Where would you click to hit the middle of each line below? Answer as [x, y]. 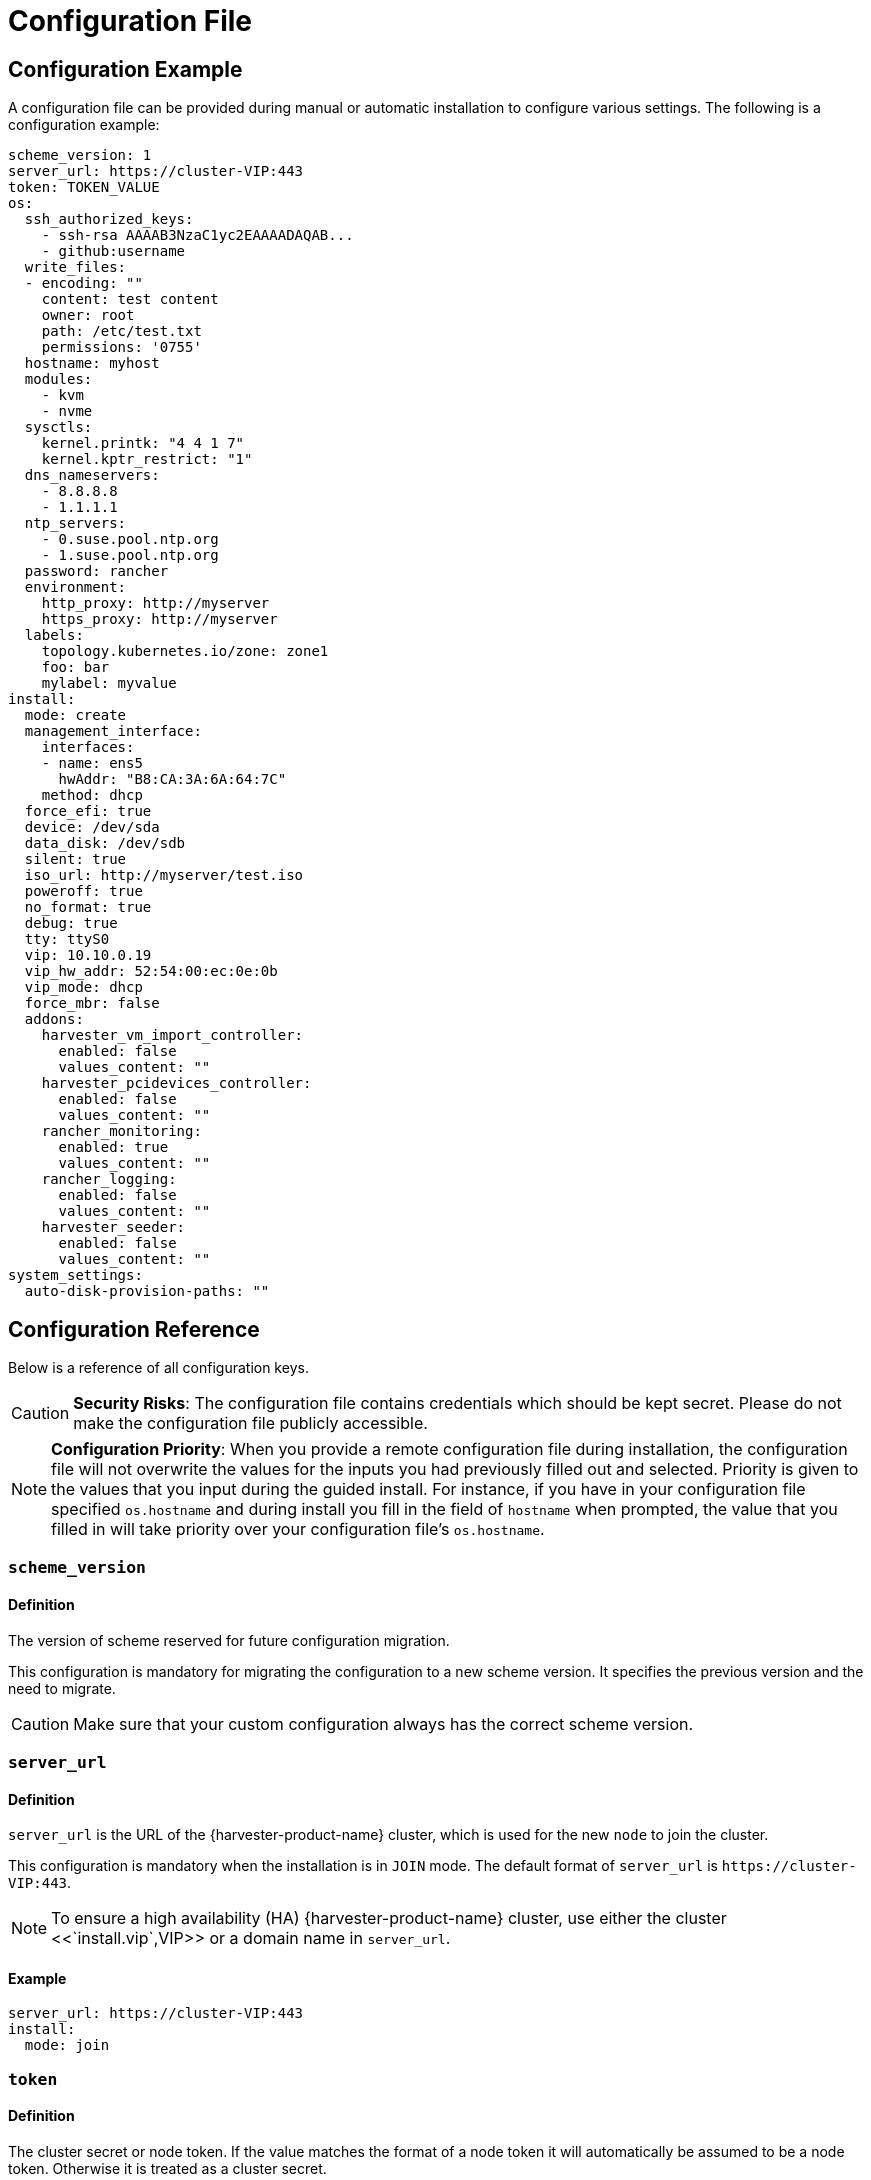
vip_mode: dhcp [83, 987]
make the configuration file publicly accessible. [250, 1423]
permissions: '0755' [121, 347]
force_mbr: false [92, 1003]
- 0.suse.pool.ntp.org [130, 539]
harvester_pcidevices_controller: [176, 1083]
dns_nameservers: [92, 475]
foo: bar [75, 667]
